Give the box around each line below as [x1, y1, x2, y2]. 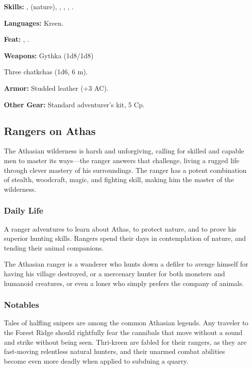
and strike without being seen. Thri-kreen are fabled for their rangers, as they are [4, 336, 247, 347]
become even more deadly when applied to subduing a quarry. [4, 355, 188, 366]
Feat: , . [4, 34, 29, 44]
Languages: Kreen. [4, 17, 64, 28]
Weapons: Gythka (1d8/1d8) [4, 50, 94, 60]
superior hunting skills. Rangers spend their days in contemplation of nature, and [4, 233, 246, 243]
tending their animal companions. [4, 242, 104, 252]
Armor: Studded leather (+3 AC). [4, 83, 109, 93]
